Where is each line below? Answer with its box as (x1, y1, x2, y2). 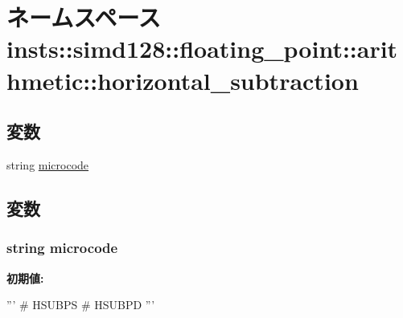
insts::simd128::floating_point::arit (6, 32, 398, 65)
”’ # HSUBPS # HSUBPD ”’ (6, 296, 155, 313)
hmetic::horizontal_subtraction (6, 63, 359, 96)
